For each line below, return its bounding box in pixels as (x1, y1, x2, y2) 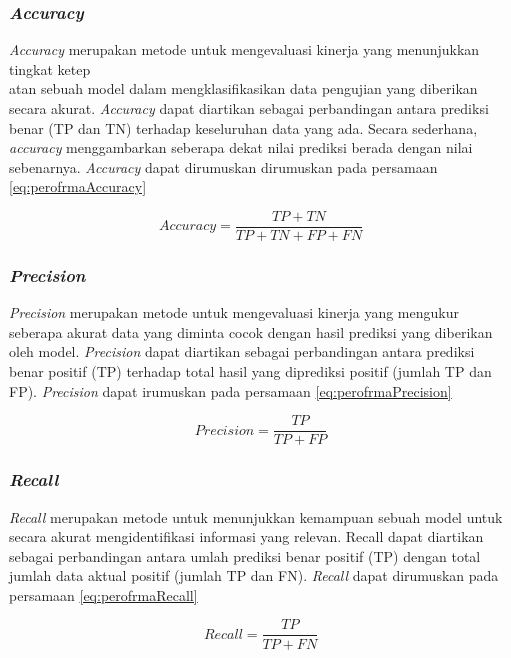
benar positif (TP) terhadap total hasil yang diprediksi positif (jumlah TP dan (9, 361, 492, 382)
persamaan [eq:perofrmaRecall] (9, 584, 198, 605)
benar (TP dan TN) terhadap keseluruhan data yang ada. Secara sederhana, (9, 117, 478, 138)
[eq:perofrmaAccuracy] (9, 176, 147, 197)
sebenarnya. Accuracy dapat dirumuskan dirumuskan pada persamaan (9, 156, 438, 177)
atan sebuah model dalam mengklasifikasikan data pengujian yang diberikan (9, 78, 478, 99)
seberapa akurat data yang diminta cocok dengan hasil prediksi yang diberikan (9, 321, 493, 342)
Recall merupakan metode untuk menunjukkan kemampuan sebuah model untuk (9, 506, 503, 527)
